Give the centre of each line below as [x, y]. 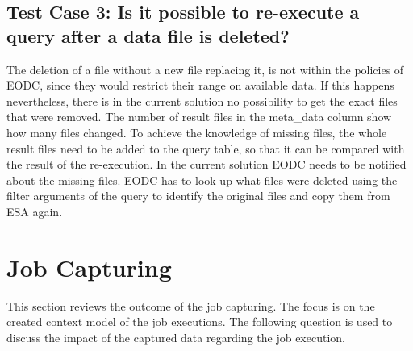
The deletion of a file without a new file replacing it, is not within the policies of [205, 69]
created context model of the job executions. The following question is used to [200, 322]
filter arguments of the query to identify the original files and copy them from [198, 196]
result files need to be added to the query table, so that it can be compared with [206, 148]
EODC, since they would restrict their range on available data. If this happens [200, 85]
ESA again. [35, 211]
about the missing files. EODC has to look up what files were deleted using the [202, 180]
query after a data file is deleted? [148, 35]
